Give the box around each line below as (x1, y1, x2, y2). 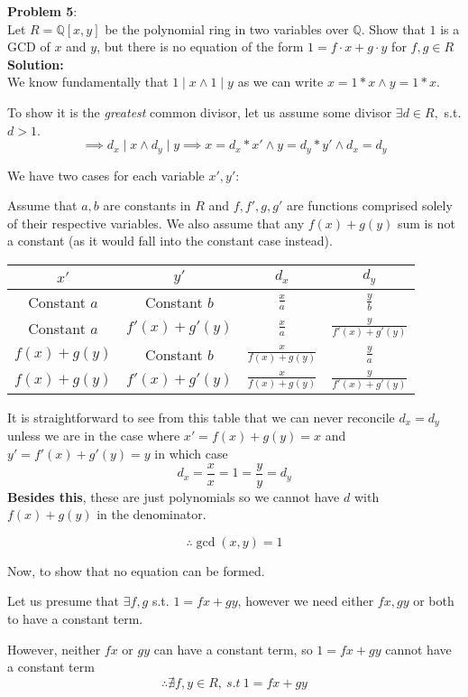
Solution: (7, 54, 64, 73)
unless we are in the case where (7, 426, 180, 445)
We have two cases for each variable (7, 165, 205, 184)
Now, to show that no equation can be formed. (7, 561, 265, 580)
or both (413, 591, 454, 610)
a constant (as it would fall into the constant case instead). (7, 231, 333, 250)
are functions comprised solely (286, 196, 453, 215)
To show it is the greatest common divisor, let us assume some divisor (7, 102, 392, 121)
